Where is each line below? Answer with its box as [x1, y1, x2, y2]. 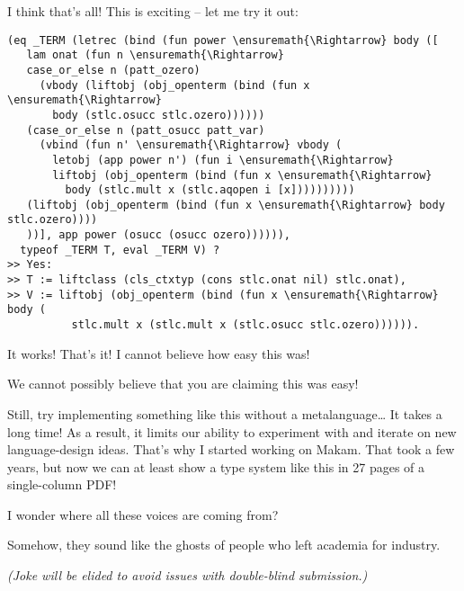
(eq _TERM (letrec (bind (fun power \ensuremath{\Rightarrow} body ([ [7, 33, 439, 47]
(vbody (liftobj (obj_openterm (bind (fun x [39, 78, 310, 92]
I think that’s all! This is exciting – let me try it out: [7, 2, 299, 20]
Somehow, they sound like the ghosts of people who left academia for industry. [7, 535, 441, 554]
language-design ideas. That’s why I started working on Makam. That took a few [7, 440, 455, 459]
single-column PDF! [7, 475, 117, 494]
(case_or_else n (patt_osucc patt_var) [26, 123, 265, 137]
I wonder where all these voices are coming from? [7, 505, 279, 524]
